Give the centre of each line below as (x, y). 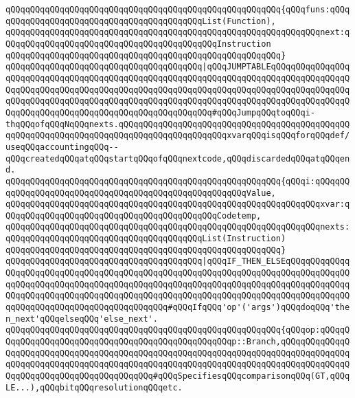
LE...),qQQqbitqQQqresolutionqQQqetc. (94, 387)
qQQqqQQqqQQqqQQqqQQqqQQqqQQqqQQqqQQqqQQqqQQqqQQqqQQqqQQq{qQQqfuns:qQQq (178, 10)
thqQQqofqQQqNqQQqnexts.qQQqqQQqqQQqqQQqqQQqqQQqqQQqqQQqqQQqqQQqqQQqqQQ (178, 124)
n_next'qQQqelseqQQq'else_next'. (82, 319)
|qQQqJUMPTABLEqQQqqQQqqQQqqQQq (276, 67)
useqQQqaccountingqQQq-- (62, 147)
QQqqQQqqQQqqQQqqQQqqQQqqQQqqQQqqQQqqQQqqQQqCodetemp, (134, 215)
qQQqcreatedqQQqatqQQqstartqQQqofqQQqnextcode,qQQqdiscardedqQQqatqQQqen (178, 158)
